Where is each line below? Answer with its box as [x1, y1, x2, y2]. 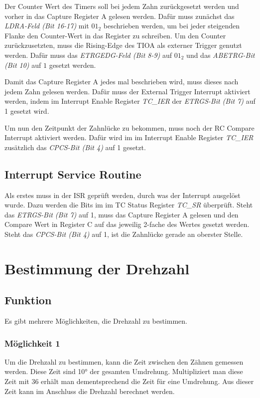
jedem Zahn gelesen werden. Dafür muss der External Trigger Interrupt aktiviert [4, 86, 251, 96]
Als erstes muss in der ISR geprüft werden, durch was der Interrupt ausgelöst [4, 190, 241, 200]
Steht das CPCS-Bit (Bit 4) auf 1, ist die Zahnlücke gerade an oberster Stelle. [4, 228, 243, 239]
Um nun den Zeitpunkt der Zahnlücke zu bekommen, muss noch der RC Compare [4, 122, 255, 133]
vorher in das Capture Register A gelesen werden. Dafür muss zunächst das [4, 10, 235, 21]
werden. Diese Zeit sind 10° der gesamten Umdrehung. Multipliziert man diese [4, 366, 243, 377]
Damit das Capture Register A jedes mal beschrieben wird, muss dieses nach [4, 76, 239, 87]
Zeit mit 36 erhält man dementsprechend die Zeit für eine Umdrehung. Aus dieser [4, 376, 254, 387]
